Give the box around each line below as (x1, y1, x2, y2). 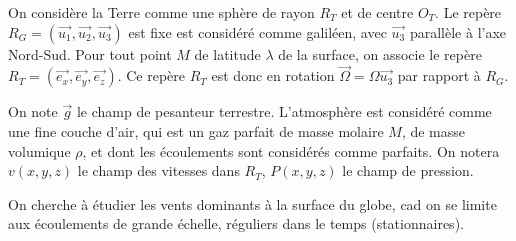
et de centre (341, 2, 414, 22)
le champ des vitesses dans (77, 160, 240, 181)
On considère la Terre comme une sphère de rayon (8, 2, 315, 22)
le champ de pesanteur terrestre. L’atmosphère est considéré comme (76, 101, 492, 122)
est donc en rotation (211, 65, 335, 86)
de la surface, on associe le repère (278, 43, 482, 64)
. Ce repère (117, 65, 186, 86)
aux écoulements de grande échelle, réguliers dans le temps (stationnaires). (8, 213, 464, 234)
